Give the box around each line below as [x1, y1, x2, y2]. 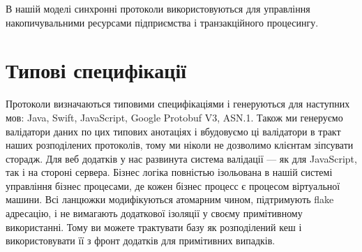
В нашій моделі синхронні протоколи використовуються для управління [6, 1, 310, 15]
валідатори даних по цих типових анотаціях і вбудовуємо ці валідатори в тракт [6, 124, 341, 138]
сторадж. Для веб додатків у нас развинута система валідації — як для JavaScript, [6, 151, 357, 165]
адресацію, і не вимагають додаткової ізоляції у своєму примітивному [6, 206, 303, 221]
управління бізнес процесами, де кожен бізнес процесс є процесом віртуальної [6, 178, 340, 193]
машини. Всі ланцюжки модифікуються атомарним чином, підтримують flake [6, 192, 334, 207]
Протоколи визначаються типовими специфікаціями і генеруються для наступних [6, 96, 350, 111]
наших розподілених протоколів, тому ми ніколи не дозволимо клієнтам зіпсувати [6, 138, 354, 152]
